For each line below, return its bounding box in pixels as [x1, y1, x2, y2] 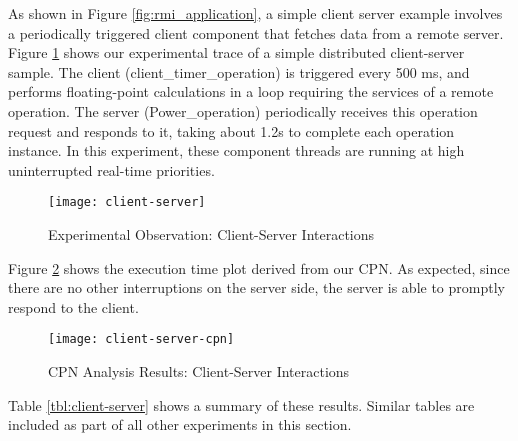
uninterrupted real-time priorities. [8, 159, 215, 180]
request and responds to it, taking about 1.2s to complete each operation [8, 120, 455, 141]
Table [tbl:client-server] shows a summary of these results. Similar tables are [8, 394, 475, 415]
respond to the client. [8, 296, 139, 317]
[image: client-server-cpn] [48, 332, 235, 347]
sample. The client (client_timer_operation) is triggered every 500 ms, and [8, 61, 470, 82]
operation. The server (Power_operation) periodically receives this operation [8, 100, 478, 121]
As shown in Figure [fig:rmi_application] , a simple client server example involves [8, 3, 503, 23]
